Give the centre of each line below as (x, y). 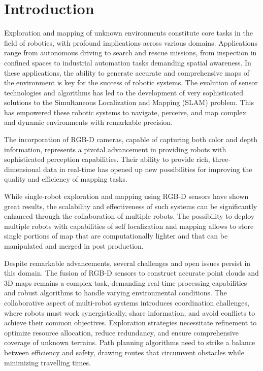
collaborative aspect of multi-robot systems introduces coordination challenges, (127, 302)
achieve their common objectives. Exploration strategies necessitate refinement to (130, 323)
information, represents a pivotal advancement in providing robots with (115, 149)
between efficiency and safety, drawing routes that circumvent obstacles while (124, 352)
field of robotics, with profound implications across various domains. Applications (131, 42)
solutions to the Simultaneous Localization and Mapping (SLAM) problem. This (129, 102)
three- (222, 159)
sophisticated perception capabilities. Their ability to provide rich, (107, 159)
